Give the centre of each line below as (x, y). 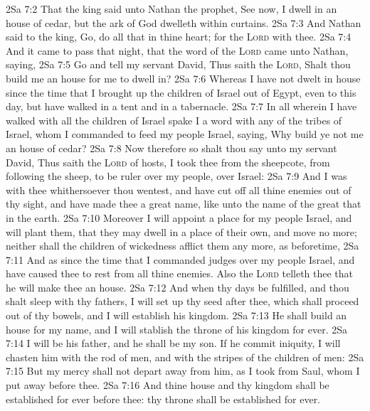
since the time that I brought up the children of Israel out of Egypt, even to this (181, 92)
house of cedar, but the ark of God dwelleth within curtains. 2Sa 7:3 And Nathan (184, 22)
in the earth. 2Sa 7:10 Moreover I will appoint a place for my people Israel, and (179, 217)
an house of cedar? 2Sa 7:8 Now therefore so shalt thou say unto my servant (171, 148)
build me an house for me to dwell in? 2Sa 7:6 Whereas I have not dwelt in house (183, 78)
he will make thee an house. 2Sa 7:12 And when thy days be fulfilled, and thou (178, 287)
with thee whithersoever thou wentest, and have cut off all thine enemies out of (179, 190)
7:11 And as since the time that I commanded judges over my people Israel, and (180, 259)
